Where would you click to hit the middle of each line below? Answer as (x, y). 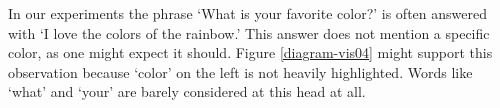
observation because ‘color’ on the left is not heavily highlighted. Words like (240, 71)
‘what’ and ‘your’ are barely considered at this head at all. (187, 91)
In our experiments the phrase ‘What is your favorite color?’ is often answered (247, 13)
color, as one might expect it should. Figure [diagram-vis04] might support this (250, 52)
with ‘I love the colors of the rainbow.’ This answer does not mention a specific (249, 32)
